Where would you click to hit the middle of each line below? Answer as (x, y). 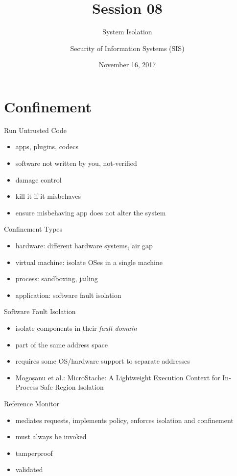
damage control (38, 179)
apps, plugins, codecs (47, 146)
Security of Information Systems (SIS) (127, 48)
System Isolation (127, 32)
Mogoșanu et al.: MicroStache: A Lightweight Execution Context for (118, 377)
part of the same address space (61, 344)
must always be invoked (51, 436)
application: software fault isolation (68, 295)
